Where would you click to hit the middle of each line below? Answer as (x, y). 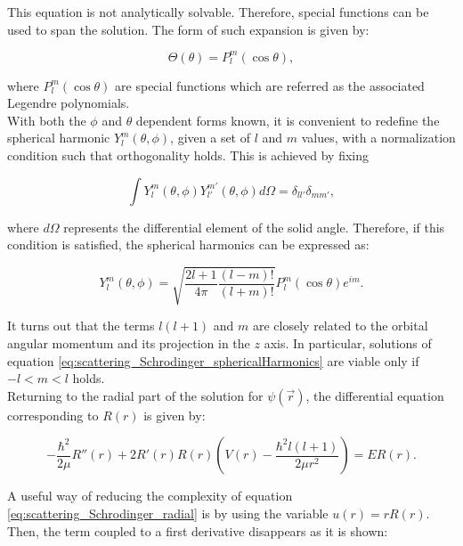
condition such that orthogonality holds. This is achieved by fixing (188, 155)
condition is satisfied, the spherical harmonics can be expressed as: (188, 244)
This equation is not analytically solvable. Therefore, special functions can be (218, 12)
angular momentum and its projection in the (129, 342)
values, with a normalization (378, 138)
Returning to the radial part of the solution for (135, 395)
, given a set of (211, 138)
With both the (47, 120)
